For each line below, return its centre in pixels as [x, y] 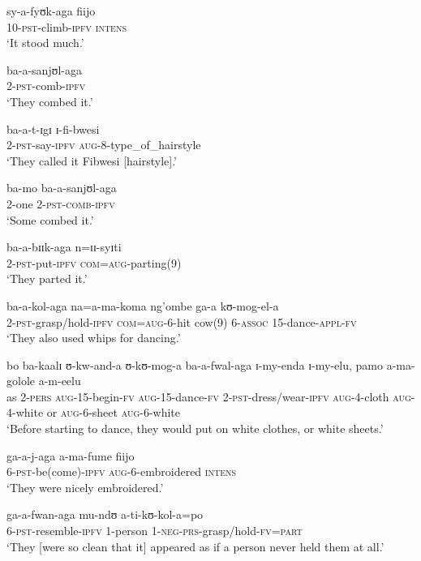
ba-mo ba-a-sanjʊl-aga [62, 188]
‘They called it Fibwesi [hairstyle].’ [92, 160]
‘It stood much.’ [45, 43]
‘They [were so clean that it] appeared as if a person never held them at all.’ [195, 546]
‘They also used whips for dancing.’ [94, 338]
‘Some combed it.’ [50, 219]
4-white [25, 412]
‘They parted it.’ [47, 278]
